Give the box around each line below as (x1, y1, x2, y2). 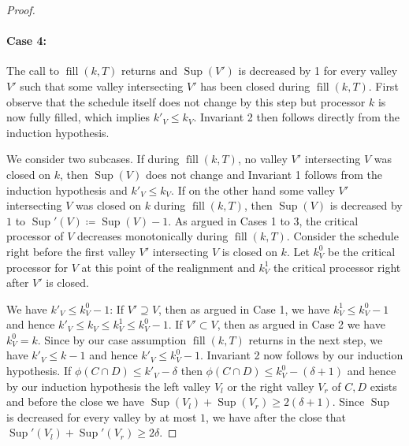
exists (370, 377, 397, 394)
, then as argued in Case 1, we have (158, 300, 330, 317)
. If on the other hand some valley (171, 181, 335, 198)
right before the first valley (6, 243, 136, 259)
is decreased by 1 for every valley (238, 62, 398, 79)
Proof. (6, 2, 35, 17)
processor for (6, 258, 69, 275)
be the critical (327, 243, 396, 259)
